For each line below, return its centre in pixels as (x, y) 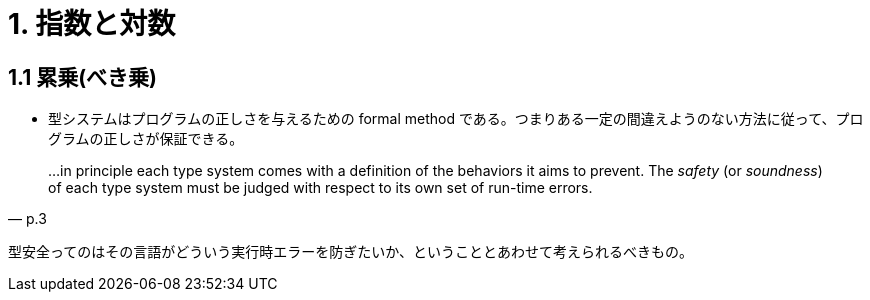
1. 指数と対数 (92, 24)
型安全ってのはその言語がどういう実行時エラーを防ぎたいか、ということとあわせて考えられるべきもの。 (351, 252)
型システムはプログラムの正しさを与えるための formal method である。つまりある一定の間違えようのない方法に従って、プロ (456, 119)
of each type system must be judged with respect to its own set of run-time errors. (320, 188)
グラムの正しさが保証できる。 (146, 139)
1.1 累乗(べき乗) (83, 77)
